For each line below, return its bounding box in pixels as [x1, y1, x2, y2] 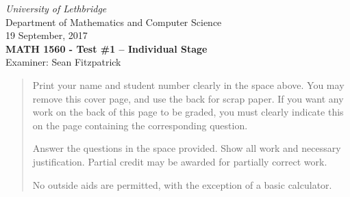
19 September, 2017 [5, 28, 88, 42]
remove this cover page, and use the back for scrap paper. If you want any [32, 91, 344, 105]
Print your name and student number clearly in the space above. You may [32, 77, 345, 92]
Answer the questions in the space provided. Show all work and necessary [32, 141, 341, 155]
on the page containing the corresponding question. [32, 118, 248, 132]
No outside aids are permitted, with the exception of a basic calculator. [32, 177, 332, 192]
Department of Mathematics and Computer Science [5, 14, 222, 29]
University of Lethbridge [5, 1, 107, 15]
